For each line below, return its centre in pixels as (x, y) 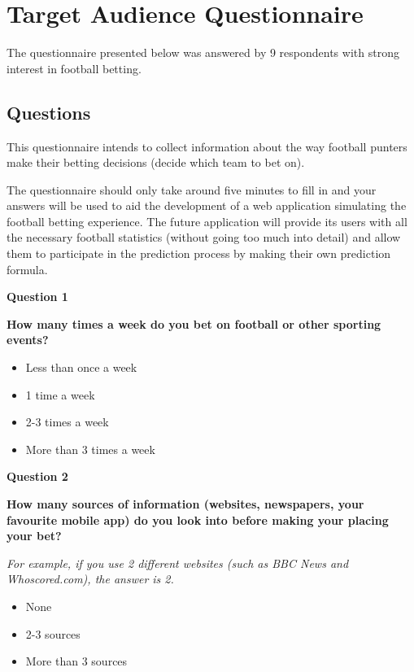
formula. (27, 269)
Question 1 (37, 297)
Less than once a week (81, 367)
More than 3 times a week (90, 449)
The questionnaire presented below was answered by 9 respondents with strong (203, 52)
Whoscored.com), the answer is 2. (90, 579)
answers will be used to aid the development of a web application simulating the (207, 205)
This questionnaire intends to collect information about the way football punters (207, 146)
